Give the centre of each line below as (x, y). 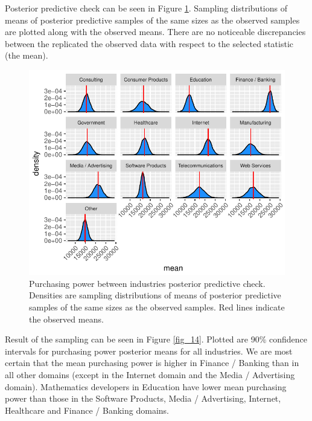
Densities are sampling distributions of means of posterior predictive (155, 295)
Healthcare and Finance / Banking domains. (87, 410)
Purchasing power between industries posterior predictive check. (147, 283)
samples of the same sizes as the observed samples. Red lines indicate (157, 307)
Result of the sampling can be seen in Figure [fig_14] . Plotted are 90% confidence (156, 339)
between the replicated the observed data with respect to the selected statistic (149, 43)
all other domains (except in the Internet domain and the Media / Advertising (150, 374)
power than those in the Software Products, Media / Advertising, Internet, (143, 398)
